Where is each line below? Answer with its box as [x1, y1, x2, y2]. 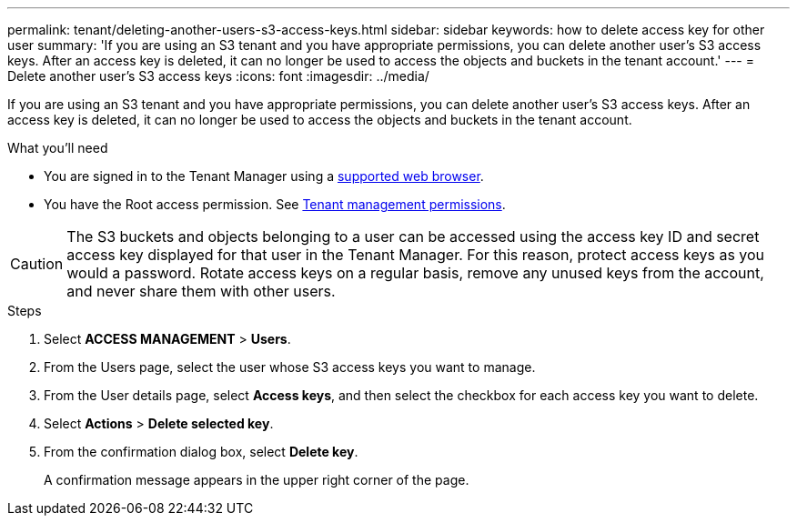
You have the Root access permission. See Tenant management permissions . [44, 196, 506, 212]
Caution [10, 255, 64, 273]
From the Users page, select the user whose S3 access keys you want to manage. [44, 359, 536, 375]
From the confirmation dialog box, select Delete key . [44, 444, 358, 459]
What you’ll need [7, 140, 108, 156]
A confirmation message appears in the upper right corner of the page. [44, 472, 469, 488]
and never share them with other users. [66, 282, 336, 300]
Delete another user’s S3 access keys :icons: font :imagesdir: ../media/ [7, 68, 429, 84]
